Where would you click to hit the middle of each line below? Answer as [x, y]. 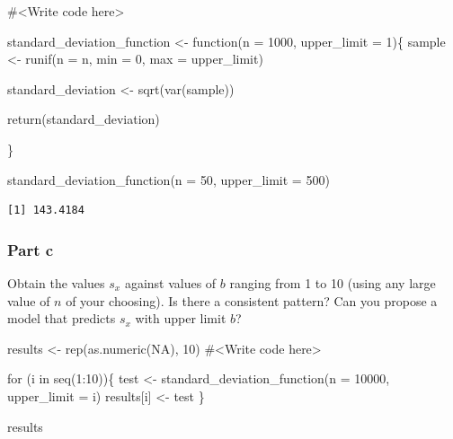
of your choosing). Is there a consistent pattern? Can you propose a [252, 300]
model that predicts [62, 318]
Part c [31, 249]
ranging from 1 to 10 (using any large [333, 282]
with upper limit [181, 318]
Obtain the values [56, 282]
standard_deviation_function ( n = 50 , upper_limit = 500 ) [169, 179]
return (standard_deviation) [84, 119]
